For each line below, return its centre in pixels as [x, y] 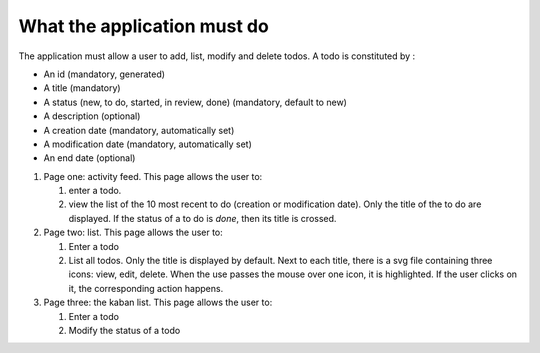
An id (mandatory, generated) [104, 74]
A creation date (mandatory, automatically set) [139, 130]
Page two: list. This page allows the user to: [133, 232]
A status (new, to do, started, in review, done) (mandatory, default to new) [195, 102]
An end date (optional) [89, 158]
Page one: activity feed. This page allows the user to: [153, 176]
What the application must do [143, 26]
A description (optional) [92, 116]
